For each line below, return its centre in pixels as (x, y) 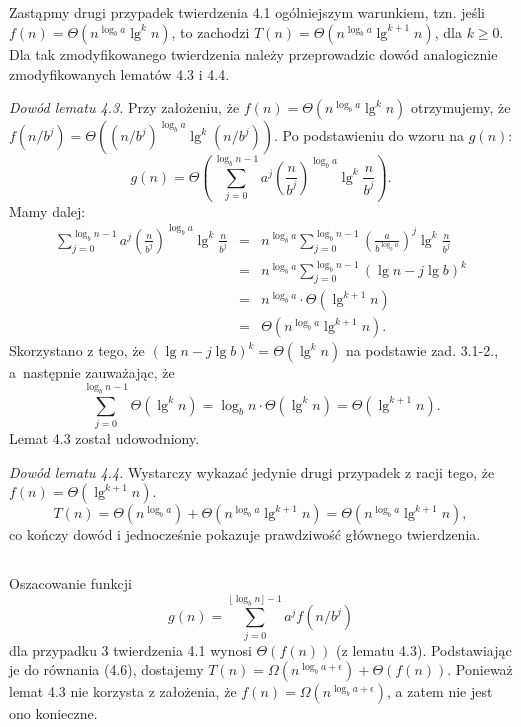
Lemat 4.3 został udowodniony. (104, 437)
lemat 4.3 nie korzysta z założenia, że (123, 691)
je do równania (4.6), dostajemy (106, 669)
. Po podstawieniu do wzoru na (369, 135)
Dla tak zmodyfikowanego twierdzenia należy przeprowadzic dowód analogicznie (253, 53)
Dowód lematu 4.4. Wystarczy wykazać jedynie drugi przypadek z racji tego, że (252, 471)
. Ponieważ (480, 669)
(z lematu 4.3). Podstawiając (424, 649)
